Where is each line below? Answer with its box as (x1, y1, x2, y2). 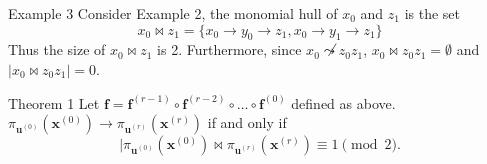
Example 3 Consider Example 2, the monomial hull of (8, 3, 338, 23)
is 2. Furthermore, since (157, 39, 302, 60)
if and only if (207, 112, 287, 133)
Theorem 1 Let (8, 92, 100, 113)
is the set (404, 3, 461, 23)
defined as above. (291, 92, 396, 113)
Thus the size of (8, 39, 106, 60)
